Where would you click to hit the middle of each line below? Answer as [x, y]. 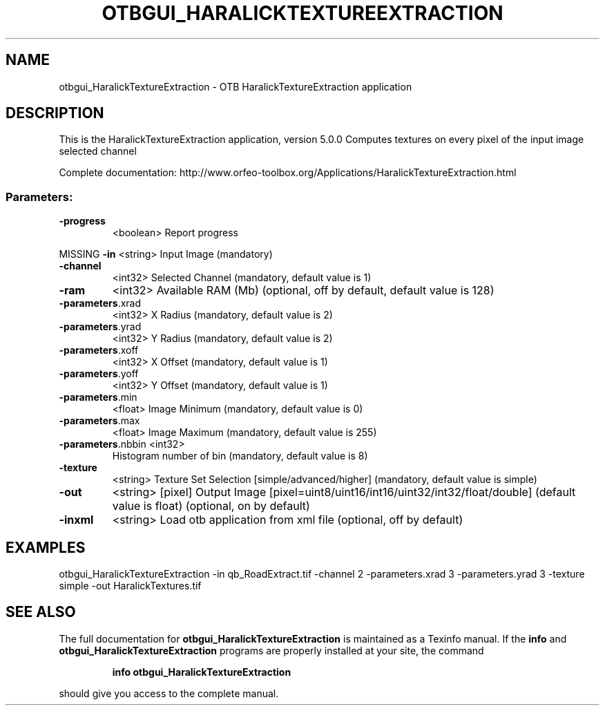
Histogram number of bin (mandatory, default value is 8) [240, 456]
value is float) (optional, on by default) [211, 506]
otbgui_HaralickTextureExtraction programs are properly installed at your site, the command [271, 650]
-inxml [76, 520]
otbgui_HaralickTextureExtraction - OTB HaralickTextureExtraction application [236, 86]
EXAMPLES [46, 547]
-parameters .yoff [99, 374]
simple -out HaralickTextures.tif [130, 586]
